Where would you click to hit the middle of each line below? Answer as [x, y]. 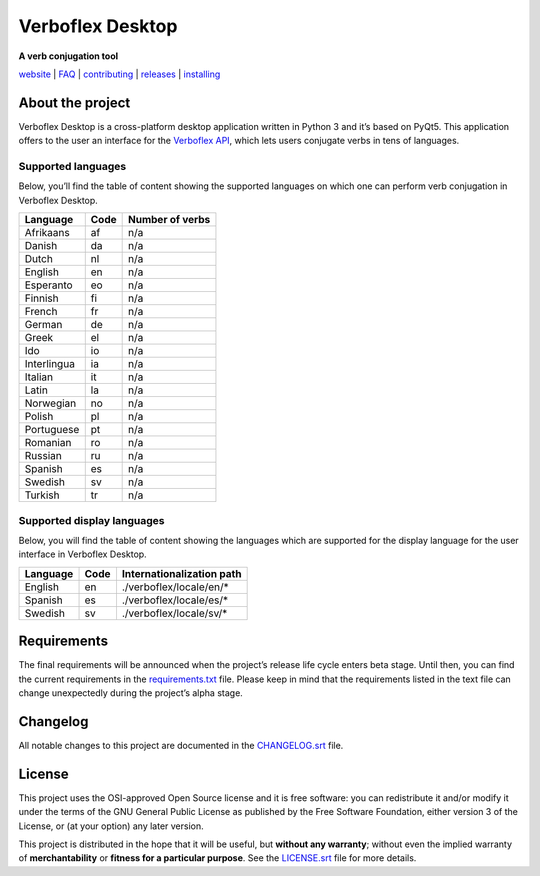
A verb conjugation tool [68, 56]
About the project [74, 102]
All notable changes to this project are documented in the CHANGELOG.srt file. [181, 745]
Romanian [48, 443]
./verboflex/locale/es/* [175, 600]
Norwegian [50, 403]
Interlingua [49, 364]
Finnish [41, 298]
